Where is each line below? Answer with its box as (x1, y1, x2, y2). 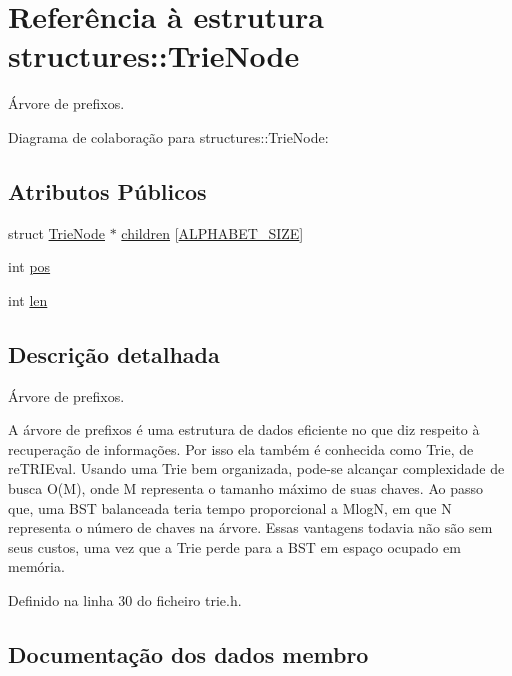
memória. (8, 556, 65, 577)
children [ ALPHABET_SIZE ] (121, 222, 304, 243)
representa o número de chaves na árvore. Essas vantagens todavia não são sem (8, 517, 493, 538)
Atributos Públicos (8, 175, 207, 206)
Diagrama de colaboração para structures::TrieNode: (8, 126, 329, 147)
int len (8, 289, 48, 310)
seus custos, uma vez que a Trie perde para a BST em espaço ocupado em (8, 536, 461, 557)
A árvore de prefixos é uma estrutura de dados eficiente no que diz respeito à (8, 419, 480, 440)
